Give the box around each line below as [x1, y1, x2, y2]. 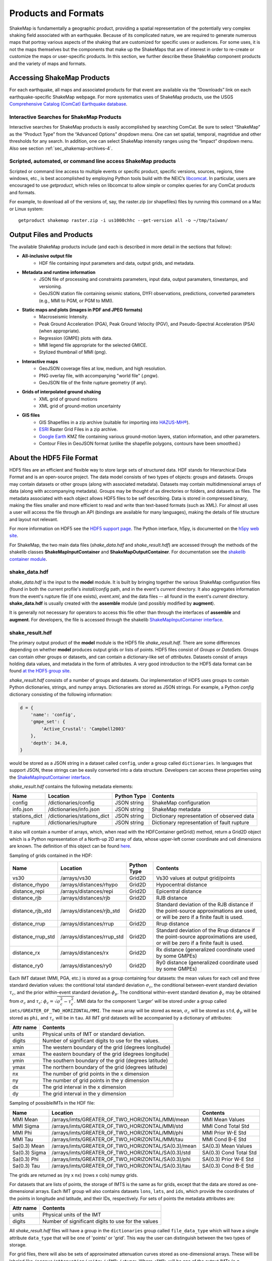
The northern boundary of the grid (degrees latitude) [42, 1064, 168, 1071]
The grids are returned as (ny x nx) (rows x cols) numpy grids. [9, 1172, 139, 1178]
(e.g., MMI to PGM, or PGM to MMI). [39, 298, 114, 304]
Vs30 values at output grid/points [156, 875, 235, 882]
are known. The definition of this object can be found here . [9, 843, 131, 849]
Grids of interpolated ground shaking [22, 389, 101, 395]
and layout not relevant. [9, 516, 58, 522]
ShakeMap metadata [152, 806, 201, 813]
